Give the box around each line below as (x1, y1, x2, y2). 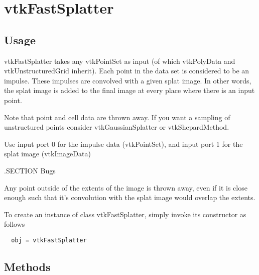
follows (4, 219, 25, 229)
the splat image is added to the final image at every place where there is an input (4, 85, 255, 96)
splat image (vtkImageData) (4, 148, 91, 159)
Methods (4, 258, 51, 274)
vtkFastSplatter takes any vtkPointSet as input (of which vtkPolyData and (4, 55, 235, 66)
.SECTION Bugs (4, 165, 56, 175)
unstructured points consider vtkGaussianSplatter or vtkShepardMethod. (4, 122, 229, 132)
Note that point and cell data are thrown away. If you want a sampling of (4, 112, 230, 122)
